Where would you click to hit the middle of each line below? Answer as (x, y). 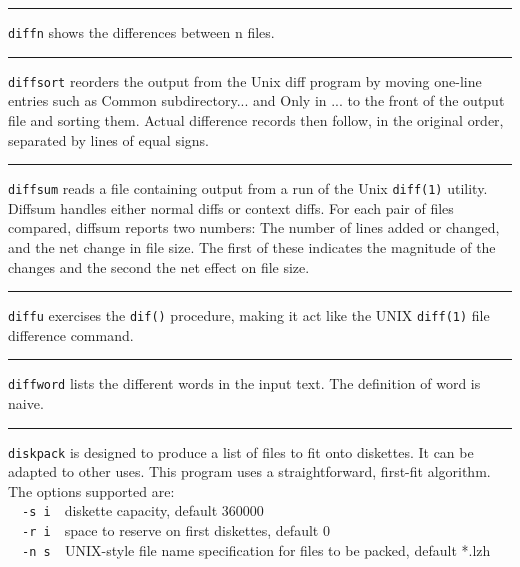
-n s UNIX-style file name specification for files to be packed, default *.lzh (256, 549)
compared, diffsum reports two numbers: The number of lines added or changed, (254, 227)
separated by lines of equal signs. (109, 139)
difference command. (71, 334)
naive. (26, 403)
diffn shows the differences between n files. (141, 32)
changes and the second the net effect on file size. (159, 266)
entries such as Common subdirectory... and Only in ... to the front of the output (256, 100)
